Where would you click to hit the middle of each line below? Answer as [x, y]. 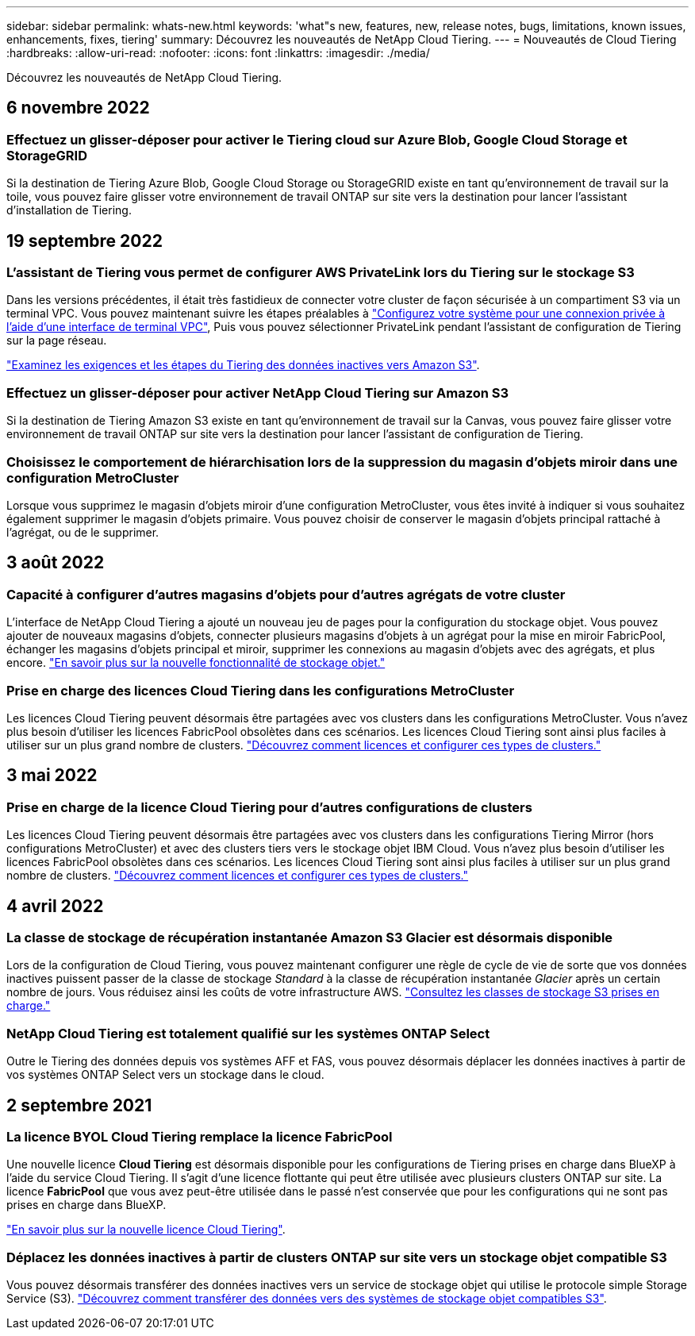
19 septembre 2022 [84, 241]
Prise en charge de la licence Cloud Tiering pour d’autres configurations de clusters [269, 807]
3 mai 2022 [52, 776]
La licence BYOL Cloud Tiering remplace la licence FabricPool [200, 1136]
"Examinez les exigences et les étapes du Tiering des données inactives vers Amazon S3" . [243, 365]
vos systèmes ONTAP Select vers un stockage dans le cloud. [165, 1075]
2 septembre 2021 [79, 1105]
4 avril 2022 [55, 906]
